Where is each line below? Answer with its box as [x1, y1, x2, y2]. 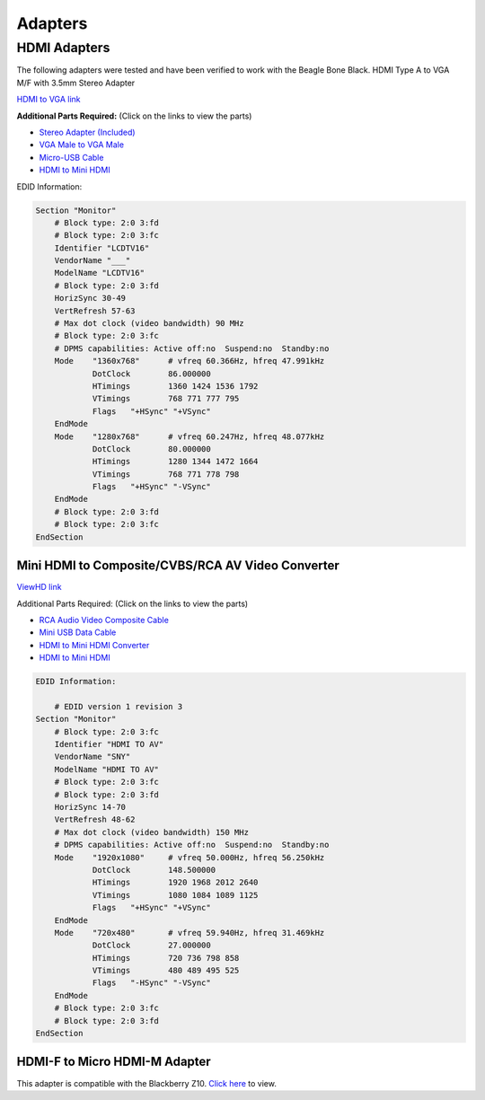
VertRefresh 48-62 [54, 814, 136, 825]
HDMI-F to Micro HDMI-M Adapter [16, 1054, 211, 1069]
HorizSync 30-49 [54, 293, 126, 304]
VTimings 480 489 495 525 [92, 965, 240, 976]
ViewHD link [16, 582, 62, 593]
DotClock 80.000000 [92, 444, 211, 453]
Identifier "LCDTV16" [54, 242, 150, 253]
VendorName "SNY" [54, 752, 131, 762]
